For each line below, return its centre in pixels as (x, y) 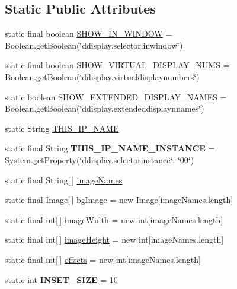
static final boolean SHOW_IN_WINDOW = (89, 34)
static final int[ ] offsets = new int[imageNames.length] (103, 259)
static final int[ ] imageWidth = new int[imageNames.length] (114, 219)
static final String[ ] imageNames (64, 180)
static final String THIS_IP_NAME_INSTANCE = (110, 148)
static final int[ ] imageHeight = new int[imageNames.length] (114, 239)
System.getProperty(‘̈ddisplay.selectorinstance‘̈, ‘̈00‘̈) (100, 159)
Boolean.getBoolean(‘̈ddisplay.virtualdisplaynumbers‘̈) (102, 76)
